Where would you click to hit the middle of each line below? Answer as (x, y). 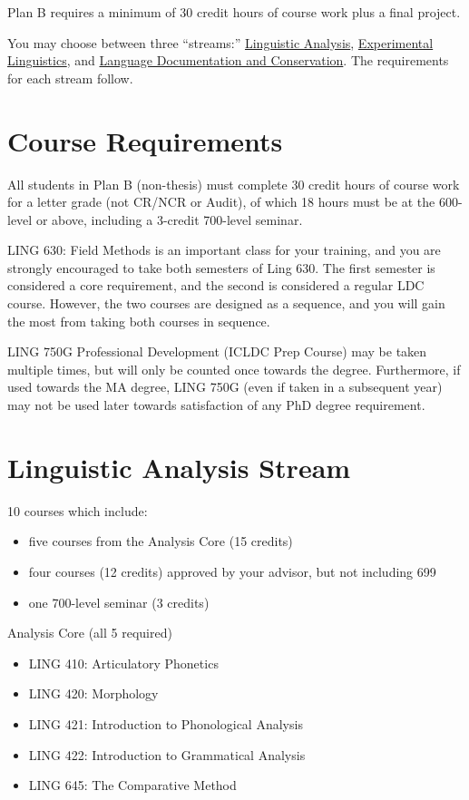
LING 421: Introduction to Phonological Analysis (166, 723)
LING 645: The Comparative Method (132, 785)
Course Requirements (145, 140)
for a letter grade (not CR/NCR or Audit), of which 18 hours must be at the (221, 202)
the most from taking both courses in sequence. (139, 321)
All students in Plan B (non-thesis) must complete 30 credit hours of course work (234, 184)
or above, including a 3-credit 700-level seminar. (169, 219)
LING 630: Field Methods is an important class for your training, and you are (224, 250)
